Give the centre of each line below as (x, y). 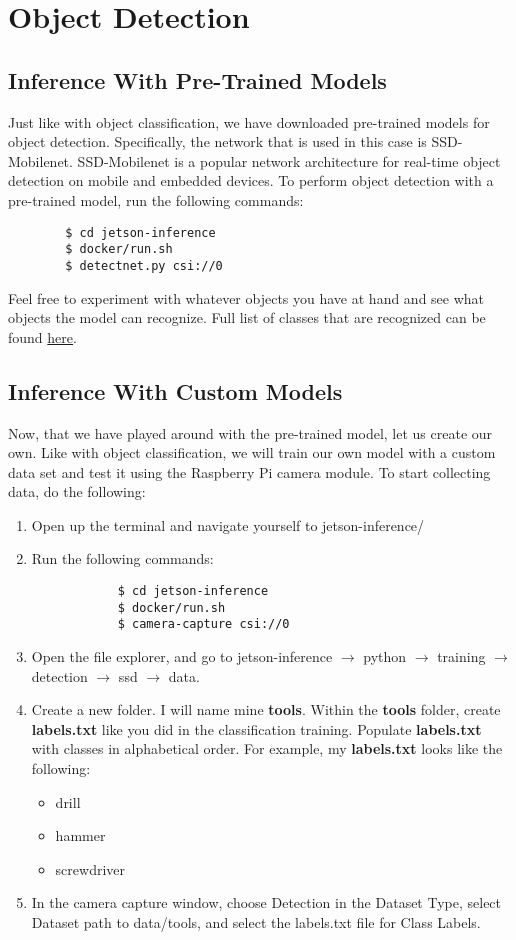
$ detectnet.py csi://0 (144, 265)
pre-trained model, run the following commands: (156, 199)
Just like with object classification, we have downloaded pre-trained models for (249, 121)
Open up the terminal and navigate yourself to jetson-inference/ (228, 524)
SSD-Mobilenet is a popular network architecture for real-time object (289, 160)
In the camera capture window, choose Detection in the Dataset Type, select (266, 902)
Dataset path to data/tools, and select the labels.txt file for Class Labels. (256, 921)
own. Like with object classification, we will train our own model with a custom (252, 452)
